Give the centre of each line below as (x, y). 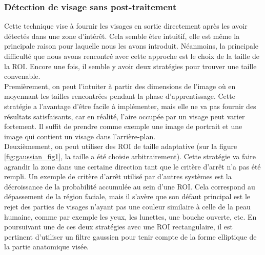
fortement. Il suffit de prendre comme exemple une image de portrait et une (123, 126)
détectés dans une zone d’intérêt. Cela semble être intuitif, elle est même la (122, 36)
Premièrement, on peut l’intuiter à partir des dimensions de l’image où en (120, 86)
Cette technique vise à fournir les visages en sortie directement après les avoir (126, 26)
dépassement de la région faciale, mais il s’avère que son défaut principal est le (127, 196)
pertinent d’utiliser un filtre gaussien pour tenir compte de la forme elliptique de (130, 236)
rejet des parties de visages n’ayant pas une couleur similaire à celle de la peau (127, 206)
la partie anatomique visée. (47, 247)
